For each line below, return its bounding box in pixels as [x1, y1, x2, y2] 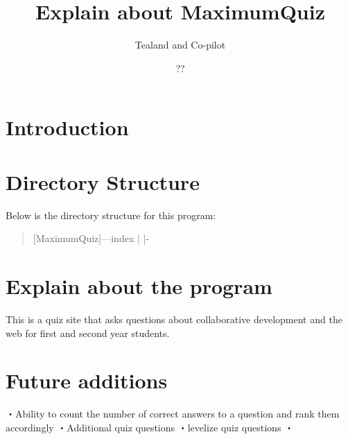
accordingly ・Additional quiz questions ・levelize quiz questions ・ [6, 420, 295, 434]
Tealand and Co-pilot [134, 37, 226, 52]
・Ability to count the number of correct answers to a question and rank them [6, 406, 340, 421]
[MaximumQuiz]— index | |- [33, 231, 150, 246]
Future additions [6, 366, 168, 395]
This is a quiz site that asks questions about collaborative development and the [6, 311, 342, 326]
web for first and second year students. [6, 325, 170, 340]
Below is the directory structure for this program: [6, 207, 216, 222]
